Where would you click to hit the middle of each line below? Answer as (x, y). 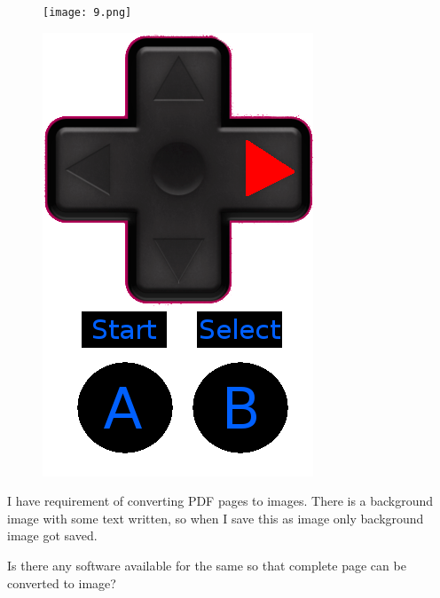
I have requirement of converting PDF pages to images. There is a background (220, 501)
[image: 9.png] (87, 12)
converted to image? (62, 582)
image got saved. (52, 535)
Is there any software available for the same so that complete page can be (207, 566)
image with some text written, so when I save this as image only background (216, 518)
